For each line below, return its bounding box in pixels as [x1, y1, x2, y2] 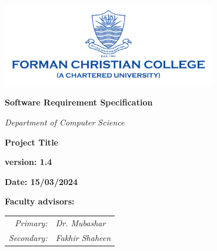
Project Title [5, 136, 58, 148]
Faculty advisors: [5, 195, 75, 207]
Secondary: [9, 231, 48, 243]
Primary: [15, 216, 48, 229]
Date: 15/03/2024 [5, 175, 78, 187]
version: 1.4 [5, 156, 52, 168]
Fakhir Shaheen [55, 231, 111, 243]
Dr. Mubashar [55, 216, 106, 229]
